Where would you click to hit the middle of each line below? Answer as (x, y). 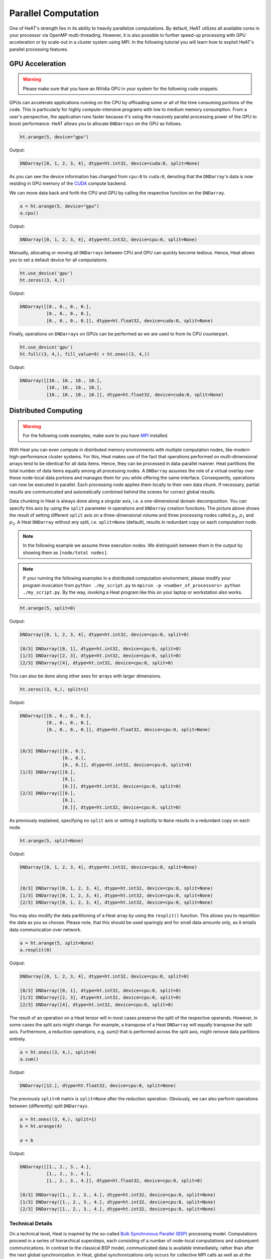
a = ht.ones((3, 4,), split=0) (58, 1052)
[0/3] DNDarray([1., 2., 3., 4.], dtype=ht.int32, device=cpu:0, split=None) (118, 1195)
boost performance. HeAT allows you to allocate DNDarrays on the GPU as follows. (96, 124)
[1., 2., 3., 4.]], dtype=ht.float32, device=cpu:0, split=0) (124, 1181)
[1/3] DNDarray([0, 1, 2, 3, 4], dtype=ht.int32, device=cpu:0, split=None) (116, 895)
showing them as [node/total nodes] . (65, 552)
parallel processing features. (39, 49)
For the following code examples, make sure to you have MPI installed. (96, 436)
